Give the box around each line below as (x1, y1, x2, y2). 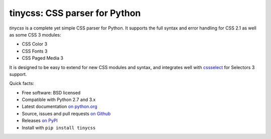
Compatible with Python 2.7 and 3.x (22, 96, 96, 102)
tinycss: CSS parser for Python (9, 7, 141, 18)
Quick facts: (9, 80, 35, 86)
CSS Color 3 (22, 41, 48, 47)
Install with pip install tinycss (22, 124, 96, 130)
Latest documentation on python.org (22, 103, 97, 109)
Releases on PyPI (22, 117, 58, 123)
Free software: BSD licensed (22, 89, 81, 95)
